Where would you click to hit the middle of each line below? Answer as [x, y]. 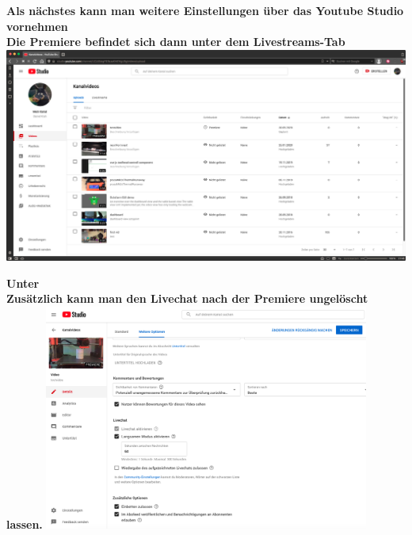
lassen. [25, 524]
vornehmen [37, 26]
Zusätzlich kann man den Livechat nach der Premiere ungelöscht [187, 298]
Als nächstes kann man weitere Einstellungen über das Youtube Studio [205, 10]
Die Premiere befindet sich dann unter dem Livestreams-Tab [176, 42]
